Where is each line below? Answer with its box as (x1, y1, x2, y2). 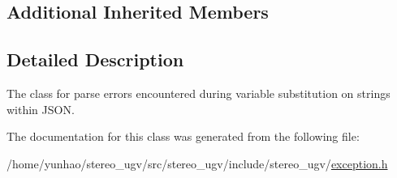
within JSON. (6, 100, 75, 117)
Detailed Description (6, 47, 184, 72)
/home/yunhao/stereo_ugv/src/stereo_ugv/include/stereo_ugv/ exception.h (6, 155, 388, 172)
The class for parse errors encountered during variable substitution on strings (6, 84, 391, 101)
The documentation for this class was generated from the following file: (6, 128, 360, 145)
